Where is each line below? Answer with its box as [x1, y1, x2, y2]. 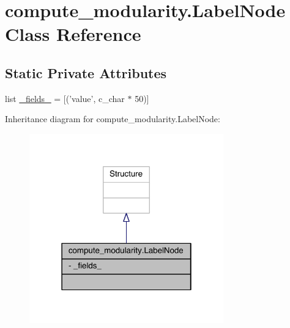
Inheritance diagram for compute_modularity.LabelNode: [5, 112, 220, 125]
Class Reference [5, 21, 141, 46]
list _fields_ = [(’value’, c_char [5, 92, 125, 104]
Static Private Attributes [5, 63, 167, 82]
